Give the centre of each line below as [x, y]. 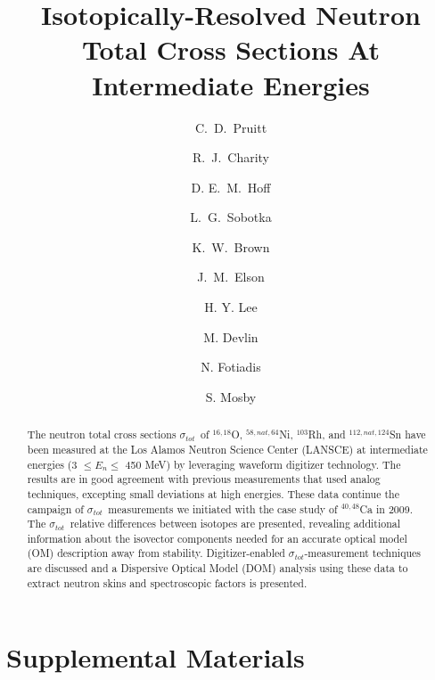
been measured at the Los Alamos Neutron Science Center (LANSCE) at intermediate [227, 449]
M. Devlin [231, 336]
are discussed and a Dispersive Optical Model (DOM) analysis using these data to [217, 568]
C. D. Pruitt [231, 127]
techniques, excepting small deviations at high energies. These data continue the [213, 493]
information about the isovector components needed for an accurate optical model [217, 538]
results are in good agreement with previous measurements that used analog [204, 479]
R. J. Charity [230, 157]
